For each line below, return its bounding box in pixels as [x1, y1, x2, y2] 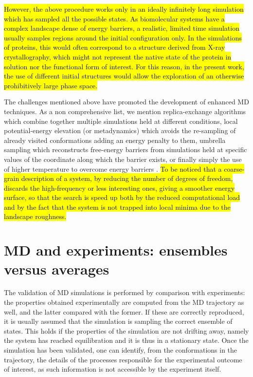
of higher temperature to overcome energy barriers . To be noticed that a [4, 163, 222, 174]
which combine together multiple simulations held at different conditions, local [4, 116, 238, 126]
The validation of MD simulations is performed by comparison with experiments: [4, 287, 245, 298]
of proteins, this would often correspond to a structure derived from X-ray [4, 42, 225, 52]
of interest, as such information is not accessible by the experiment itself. [4, 364, 221, 374]
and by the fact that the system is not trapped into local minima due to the [4, 201, 231, 212]
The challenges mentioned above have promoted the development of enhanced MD [4, 97, 249, 107]
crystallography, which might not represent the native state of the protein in [4, 51, 232, 61]
